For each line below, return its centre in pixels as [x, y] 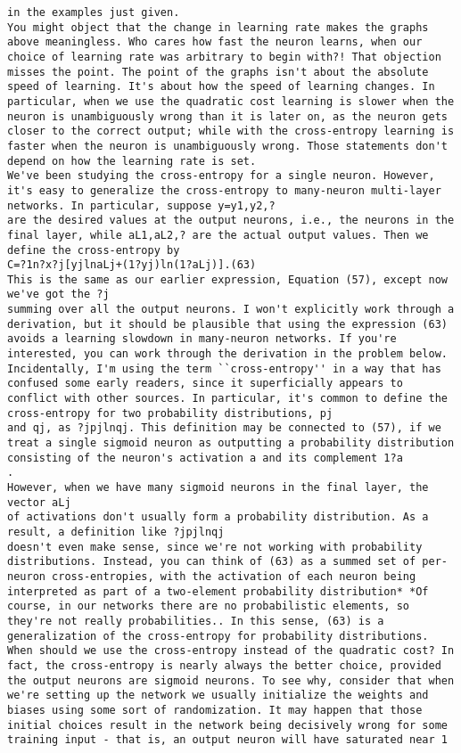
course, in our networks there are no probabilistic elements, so [209, 606]
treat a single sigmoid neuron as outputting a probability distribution [231, 443]
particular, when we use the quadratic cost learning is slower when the [231, 101]
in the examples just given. [94, 12]
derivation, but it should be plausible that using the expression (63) [227, 324]
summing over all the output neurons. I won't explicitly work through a [231, 310]
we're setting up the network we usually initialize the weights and [218, 696]
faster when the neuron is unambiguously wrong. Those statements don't [227, 146]
